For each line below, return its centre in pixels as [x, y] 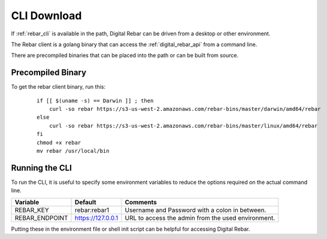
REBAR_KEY [32, 210]
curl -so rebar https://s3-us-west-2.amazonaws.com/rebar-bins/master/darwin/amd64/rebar [185, 109]
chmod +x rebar [59, 143]
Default [86, 202]
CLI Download [46, 16]
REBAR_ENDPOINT [41, 217]
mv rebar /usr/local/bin [73, 151]
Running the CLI [41, 168]
